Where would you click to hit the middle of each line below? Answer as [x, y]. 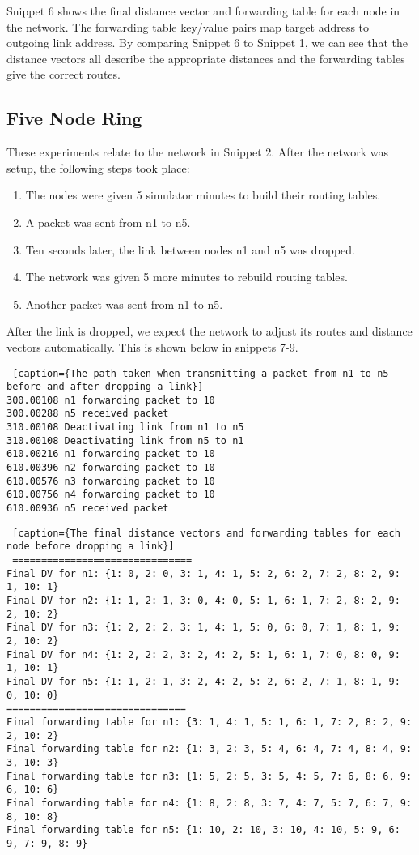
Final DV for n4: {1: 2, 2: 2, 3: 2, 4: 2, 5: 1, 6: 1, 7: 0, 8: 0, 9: [203, 654]
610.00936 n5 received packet [88, 509]
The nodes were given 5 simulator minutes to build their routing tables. [203, 195]
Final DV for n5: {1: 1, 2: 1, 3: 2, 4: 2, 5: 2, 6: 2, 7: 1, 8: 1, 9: [203, 681]
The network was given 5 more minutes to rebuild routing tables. [186, 277]
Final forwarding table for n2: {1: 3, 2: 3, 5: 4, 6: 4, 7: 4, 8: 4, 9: [209, 749]
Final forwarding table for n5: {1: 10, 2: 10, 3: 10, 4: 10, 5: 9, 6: [203, 830]
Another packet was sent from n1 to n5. [124, 304]
